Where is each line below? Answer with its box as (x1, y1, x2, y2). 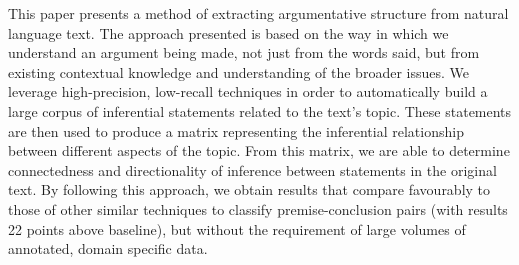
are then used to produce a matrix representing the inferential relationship (8, 120, 464, 141)
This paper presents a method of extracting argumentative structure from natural (8, 3, 509, 23)
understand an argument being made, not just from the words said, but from (8, 42, 480, 63)
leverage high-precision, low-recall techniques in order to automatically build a (8, 81, 488, 102)
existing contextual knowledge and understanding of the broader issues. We (8, 61, 469, 82)
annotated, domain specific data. (8, 238, 208, 259)
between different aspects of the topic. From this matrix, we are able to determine (8, 140, 510, 161)
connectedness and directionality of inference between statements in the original (8, 159, 497, 180)
